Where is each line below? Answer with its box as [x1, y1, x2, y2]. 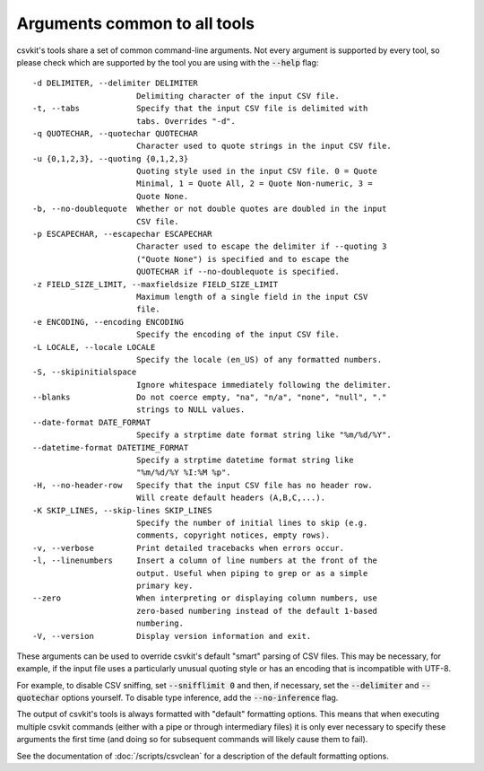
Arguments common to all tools [16, 13, 255, 33]
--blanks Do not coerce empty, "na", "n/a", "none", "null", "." [32, 392, 387, 403]
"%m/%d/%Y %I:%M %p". [135, 468, 232, 477]
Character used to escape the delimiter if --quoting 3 [135, 241, 387, 251]
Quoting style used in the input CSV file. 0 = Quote [135, 166, 378, 177]
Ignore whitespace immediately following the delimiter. [135, 380, 392, 390]
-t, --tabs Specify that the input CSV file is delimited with [32, 103, 368, 114]
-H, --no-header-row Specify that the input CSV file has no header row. [32, 480, 373, 490]
